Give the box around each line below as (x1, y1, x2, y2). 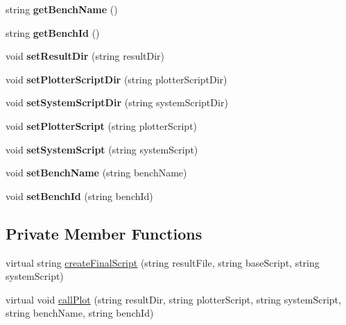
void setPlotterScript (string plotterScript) (6, 118, 198, 133)
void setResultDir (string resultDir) (6, 49, 165, 63)
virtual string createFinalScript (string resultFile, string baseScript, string (6, 255, 320, 269)
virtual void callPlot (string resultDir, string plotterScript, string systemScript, (6, 292, 341, 306)
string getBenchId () (6, 25, 100, 40)
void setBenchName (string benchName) (6, 165, 187, 180)
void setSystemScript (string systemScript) (6, 142, 198, 156)
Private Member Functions (6, 222, 202, 244)
